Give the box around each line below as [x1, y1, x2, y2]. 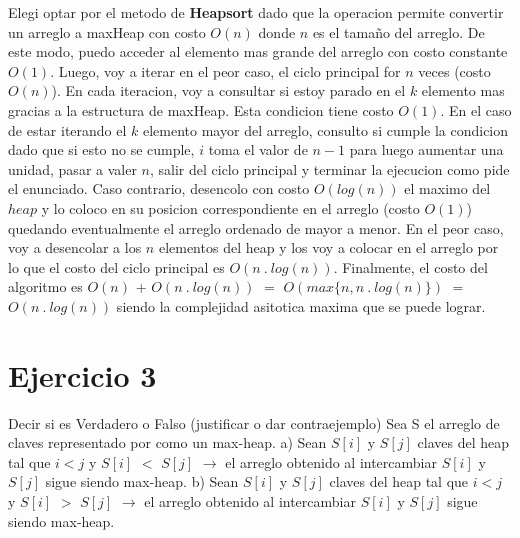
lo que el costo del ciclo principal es [8, 256, 225, 277]
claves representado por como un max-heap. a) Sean [8, 432, 327, 453]
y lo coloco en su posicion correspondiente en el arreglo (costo [41, 197, 420, 218]
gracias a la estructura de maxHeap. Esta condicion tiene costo [8, 99, 394, 120]
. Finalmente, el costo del [333, 256, 488, 277]
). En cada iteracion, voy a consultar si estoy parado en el [51, 80, 406, 101]
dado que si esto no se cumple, [8, 139, 195, 160]
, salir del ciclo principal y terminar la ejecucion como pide [149, 158, 510, 179]
